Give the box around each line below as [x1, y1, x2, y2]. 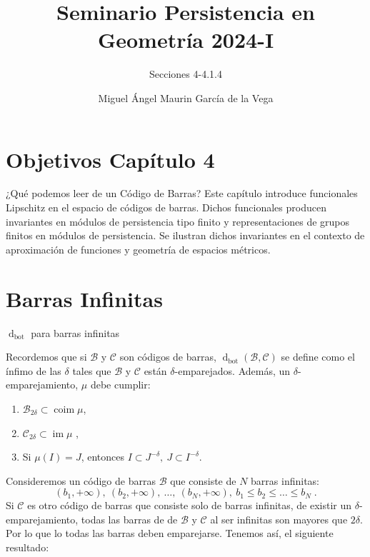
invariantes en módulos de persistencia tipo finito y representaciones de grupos [6, 214, 350, 229]
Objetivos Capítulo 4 [6, 144, 215, 174]
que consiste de [170, 473, 236, 488]
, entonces [81, 449, 125, 464]
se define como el [281, 349, 355, 364]
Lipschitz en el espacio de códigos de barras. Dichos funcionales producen [6, 200, 326, 215]
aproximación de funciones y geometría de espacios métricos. [6, 241, 271, 256]
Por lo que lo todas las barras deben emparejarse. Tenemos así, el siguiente [6, 526, 334, 541]
